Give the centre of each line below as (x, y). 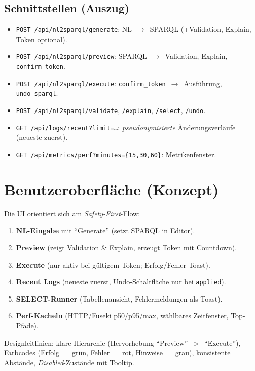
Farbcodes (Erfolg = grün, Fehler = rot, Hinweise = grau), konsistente (117, 353)
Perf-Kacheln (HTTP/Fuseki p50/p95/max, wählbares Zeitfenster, (122, 316)
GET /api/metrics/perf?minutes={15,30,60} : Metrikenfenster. (116, 154)
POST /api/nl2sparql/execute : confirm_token (91, 83)
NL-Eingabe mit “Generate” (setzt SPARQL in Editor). (105, 230)
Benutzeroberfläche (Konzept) (112, 189)
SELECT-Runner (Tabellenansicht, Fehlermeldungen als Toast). (119, 298)
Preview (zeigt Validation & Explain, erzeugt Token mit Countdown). (126, 247)
